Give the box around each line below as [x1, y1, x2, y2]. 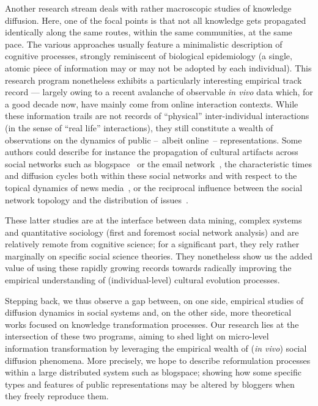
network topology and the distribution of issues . [5, 193, 188, 206]
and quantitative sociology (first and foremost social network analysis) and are [5, 225, 299, 238]
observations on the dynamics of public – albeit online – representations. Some [5, 133, 302, 146]
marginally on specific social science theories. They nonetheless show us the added [5, 249, 312, 262]
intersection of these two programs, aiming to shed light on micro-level [5, 330, 269, 343]
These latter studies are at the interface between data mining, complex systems [5, 214, 302, 227]
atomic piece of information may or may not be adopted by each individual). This [5, 61, 312, 74]
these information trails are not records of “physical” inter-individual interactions [5, 109, 309, 122]
